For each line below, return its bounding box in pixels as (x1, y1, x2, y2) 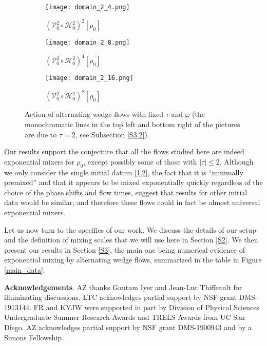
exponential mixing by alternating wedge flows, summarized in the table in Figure (4, 254, 262, 265)
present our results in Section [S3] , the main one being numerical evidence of (4, 244, 245, 255)
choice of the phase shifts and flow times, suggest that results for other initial (4, 187, 247, 197)
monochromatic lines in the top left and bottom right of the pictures (25, 119, 240, 130)
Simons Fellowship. (4, 332, 64, 342)
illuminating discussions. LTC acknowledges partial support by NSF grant (4, 292, 237, 302)
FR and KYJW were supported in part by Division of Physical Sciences (33, 301, 259, 312)
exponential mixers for (4, 156, 74, 167)
